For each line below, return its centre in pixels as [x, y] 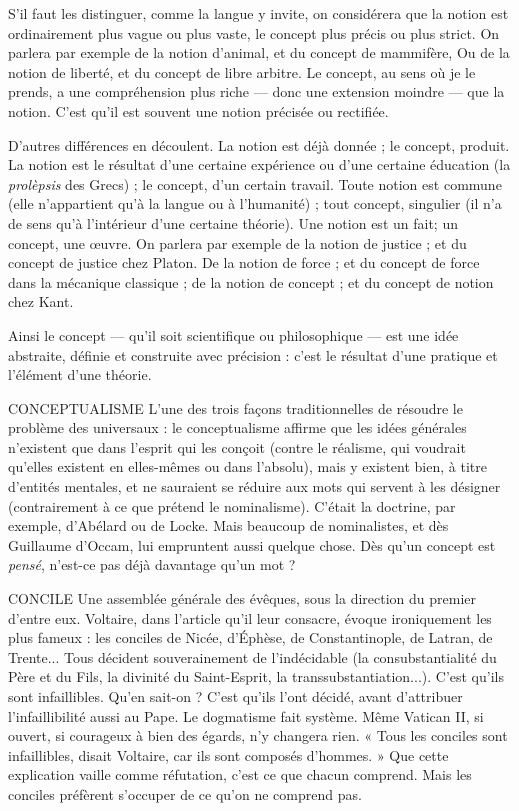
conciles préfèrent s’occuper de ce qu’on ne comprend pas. [185, 793]
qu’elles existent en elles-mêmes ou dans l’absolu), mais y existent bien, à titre [247, 466]
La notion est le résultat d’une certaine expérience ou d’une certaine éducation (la [259, 164]
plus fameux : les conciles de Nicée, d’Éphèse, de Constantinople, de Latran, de [250, 637]
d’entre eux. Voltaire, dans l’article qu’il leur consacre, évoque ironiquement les [250, 617]
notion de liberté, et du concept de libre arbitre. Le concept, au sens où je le [242, 71]
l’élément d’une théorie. [80, 374]
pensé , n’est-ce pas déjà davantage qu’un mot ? [152, 564]
